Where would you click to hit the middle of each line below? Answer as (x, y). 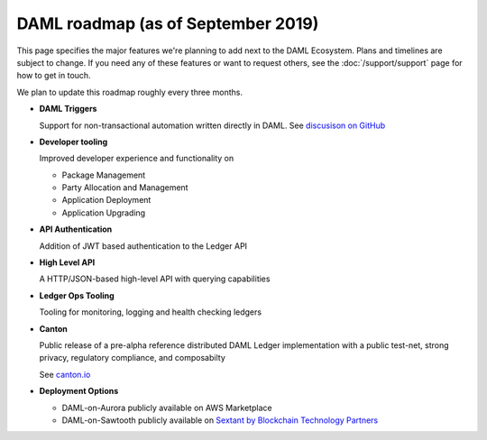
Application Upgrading (104, 213)
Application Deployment (106, 200)
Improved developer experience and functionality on (137, 159)
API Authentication (76, 229)
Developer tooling (74, 142)
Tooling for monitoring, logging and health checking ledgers (150, 312)
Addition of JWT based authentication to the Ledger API (143, 246)
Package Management (104, 175)
